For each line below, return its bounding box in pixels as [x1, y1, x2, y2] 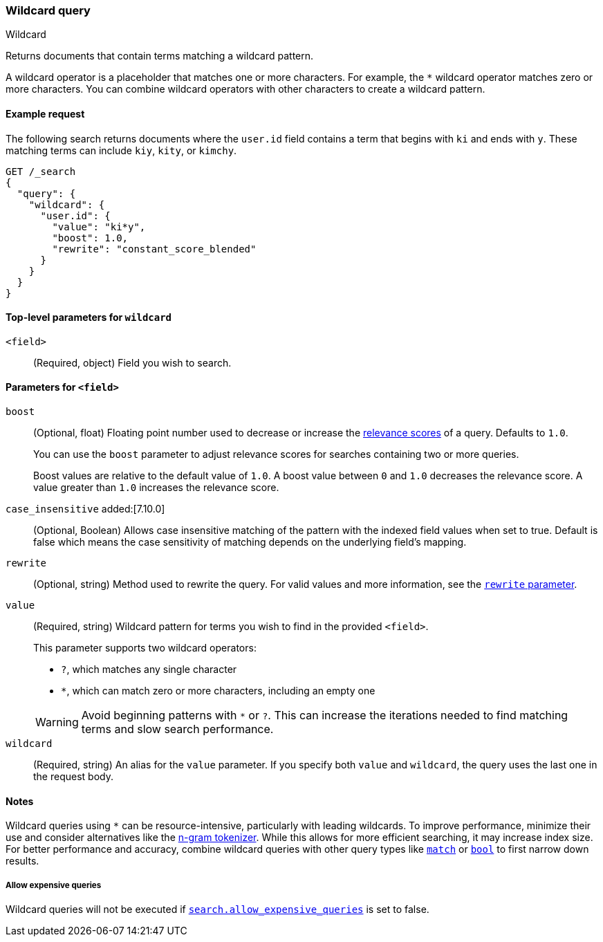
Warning [35, 715, 79, 730]
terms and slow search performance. [81, 722, 274, 737]
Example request [6, 107, 85, 120]
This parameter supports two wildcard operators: [33, 642, 257, 654]
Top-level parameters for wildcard [6, 311, 172, 324]
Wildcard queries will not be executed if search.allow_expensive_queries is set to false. [6, 903, 429, 916]
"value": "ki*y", [52, 221, 146, 232]
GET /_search [6, 165, 76, 177]
